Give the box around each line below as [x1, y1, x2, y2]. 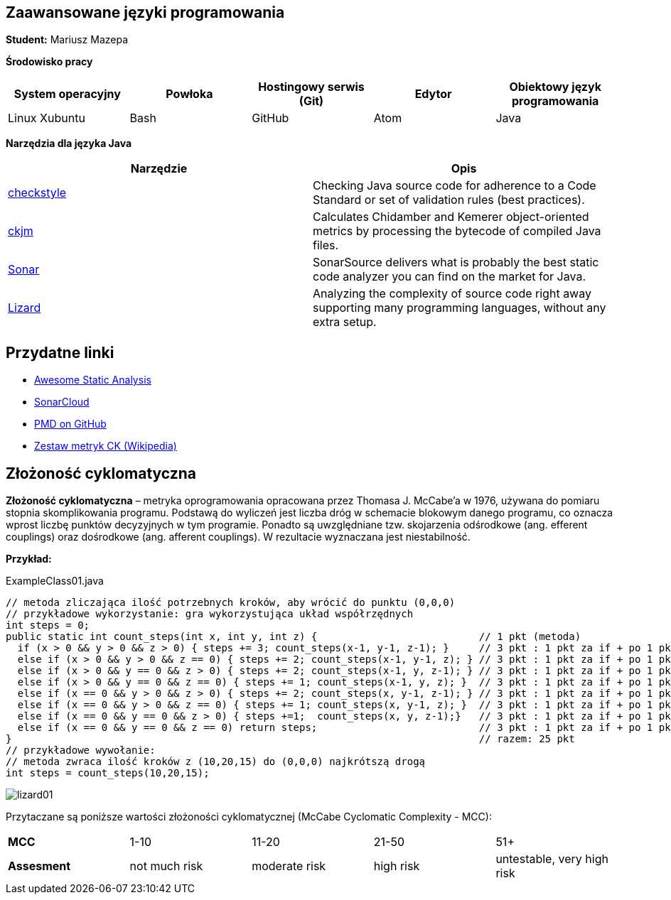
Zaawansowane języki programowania [6, 4, 285, 21]
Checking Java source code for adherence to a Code [313, 178, 596, 193]
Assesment [8, 859, 71, 874]
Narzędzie [130, 161, 188, 176]
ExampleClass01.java [6, 575, 104, 587]
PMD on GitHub [34, 418, 107, 430]
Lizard [8, 300, 41, 315]
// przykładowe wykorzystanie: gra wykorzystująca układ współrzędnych [6, 608, 414, 620]
